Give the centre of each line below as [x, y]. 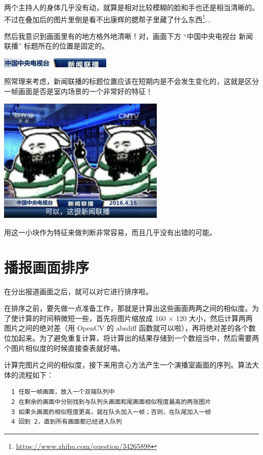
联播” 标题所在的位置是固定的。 [57, 46]
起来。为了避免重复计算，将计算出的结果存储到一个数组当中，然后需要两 [138, 338]
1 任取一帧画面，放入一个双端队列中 [63, 392]
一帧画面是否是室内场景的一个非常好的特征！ [78, 91]
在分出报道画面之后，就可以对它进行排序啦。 [78, 291]
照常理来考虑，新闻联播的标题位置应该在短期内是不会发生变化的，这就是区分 [131, 81]
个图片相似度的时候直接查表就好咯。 [64, 348]
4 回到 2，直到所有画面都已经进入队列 [67, 422]
